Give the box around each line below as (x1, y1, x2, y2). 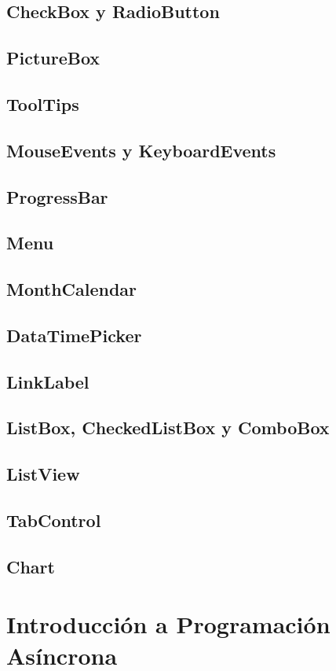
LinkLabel (6, 369, 89, 393)
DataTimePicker (6, 323, 142, 347)
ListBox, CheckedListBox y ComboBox (6, 415, 330, 440)
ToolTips (6, 91, 79, 116)
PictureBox (6, 46, 100, 70)
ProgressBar (6, 184, 108, 208)
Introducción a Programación (6, 608, 331, 640)
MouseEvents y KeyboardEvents (6, 138, 276, 162)
